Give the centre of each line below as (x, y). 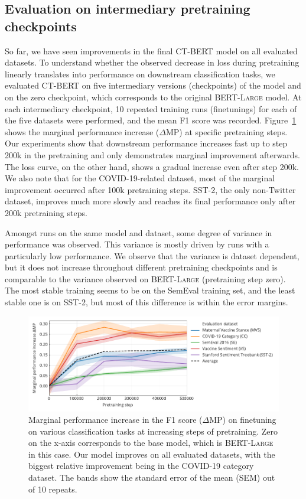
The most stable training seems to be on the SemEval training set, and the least (150, 290)
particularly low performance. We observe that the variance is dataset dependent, (152, 255)
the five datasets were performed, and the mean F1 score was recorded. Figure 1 (151, 120)
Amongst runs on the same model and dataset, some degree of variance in (139, 232)
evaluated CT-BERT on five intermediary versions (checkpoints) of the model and (153, 85)
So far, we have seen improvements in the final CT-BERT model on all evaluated (151, 50)
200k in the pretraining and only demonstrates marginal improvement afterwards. (152, 154)
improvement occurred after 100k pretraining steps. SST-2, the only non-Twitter (150, 189)
